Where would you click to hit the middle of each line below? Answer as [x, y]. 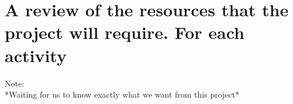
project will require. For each [125, 32]
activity [36, 55]
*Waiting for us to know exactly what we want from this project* [122, 94]
